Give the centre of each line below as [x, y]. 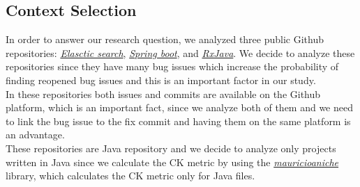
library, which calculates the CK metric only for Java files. [130, 176]
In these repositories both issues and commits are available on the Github [163, 93]
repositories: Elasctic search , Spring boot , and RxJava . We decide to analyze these [180, 52]
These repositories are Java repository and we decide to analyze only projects [171, 148]
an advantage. [35, 135]
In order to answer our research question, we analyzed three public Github [165, 39]
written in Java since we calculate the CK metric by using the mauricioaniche [172, 162]
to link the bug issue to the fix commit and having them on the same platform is [178, 121]
